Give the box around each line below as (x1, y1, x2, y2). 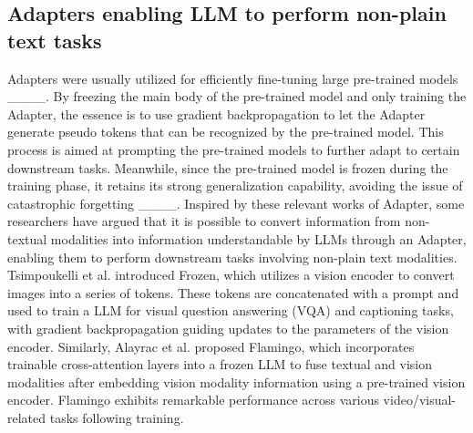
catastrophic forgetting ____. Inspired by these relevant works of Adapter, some (7, 193, 465, 212)
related (7, 407, 46, 427)
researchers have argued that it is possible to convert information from (7, 211, 401, 231)
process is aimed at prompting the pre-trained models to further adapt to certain (7, 139, 460, 159)
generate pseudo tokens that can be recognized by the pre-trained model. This (7, 122, 444, 141)
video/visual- (383, 390, 457, 409)
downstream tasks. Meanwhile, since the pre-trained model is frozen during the (7, 158, 448, 177)
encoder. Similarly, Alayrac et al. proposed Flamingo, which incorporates (7, 336, 415, 356)
